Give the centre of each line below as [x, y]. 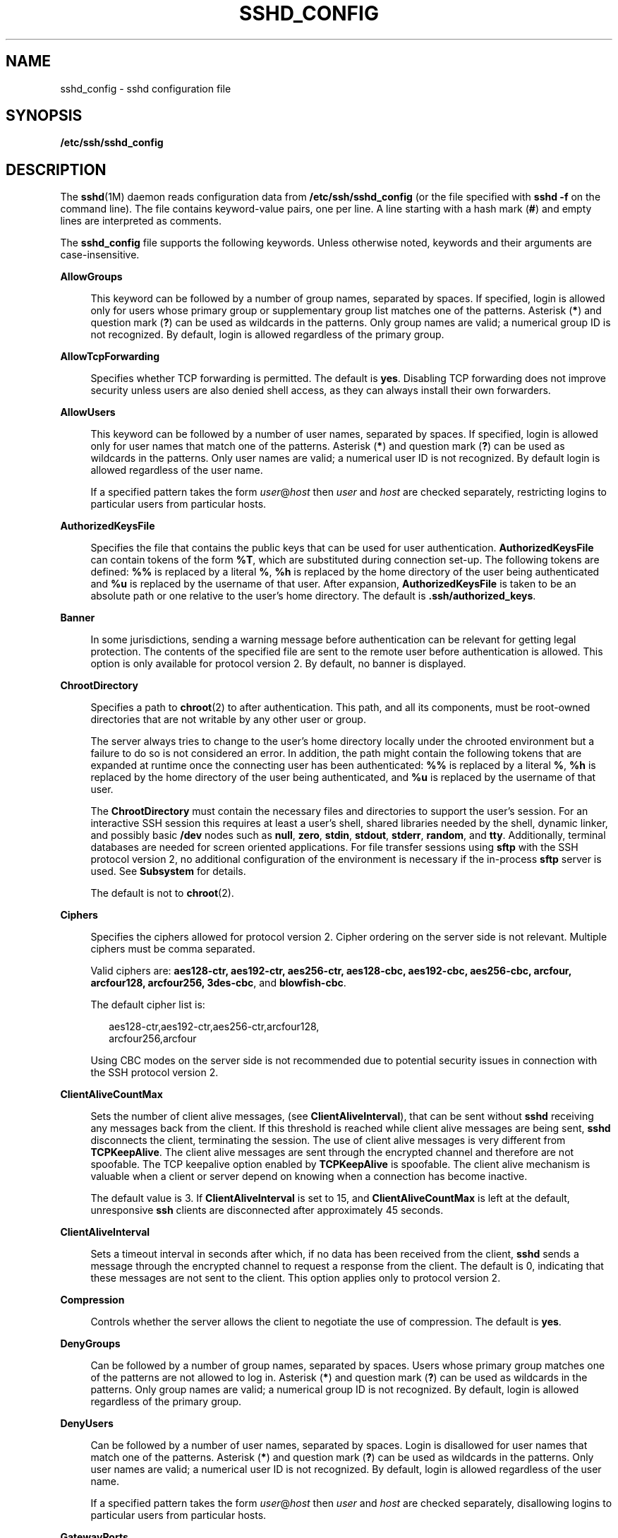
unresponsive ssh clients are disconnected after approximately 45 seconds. [267, 1210]
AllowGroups [91, 277]
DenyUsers [87, 1424]
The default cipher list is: [148, 1005]
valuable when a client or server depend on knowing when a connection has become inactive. [309, 1176]
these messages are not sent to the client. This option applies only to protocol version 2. [296, 1278]
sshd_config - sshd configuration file [146, 88]
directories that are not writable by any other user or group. [228, 720]
